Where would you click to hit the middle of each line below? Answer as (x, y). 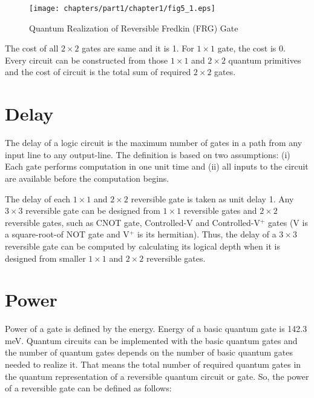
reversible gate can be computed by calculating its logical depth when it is (142, 246)
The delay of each (38, 198)
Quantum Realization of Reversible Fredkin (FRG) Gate (134, 28)
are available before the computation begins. (87, 178)
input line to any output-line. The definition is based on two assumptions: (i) (148, 154)
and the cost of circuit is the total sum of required (98, 72)
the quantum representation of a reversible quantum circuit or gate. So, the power (157, 376)
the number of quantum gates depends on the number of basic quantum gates (149, 352)
